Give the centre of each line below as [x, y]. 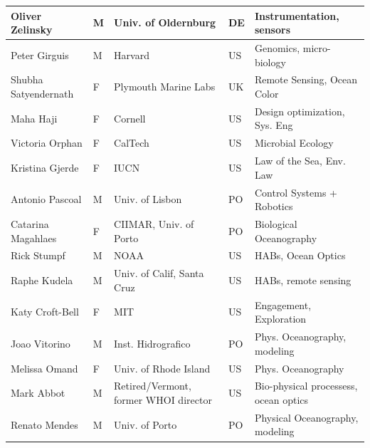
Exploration [280, 319]
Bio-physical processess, [306, 386]
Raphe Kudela [42, 280]
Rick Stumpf [38, 255]
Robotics [274, 206]
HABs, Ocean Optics [300, 255]
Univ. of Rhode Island [162, 368]
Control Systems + [296, 192]
